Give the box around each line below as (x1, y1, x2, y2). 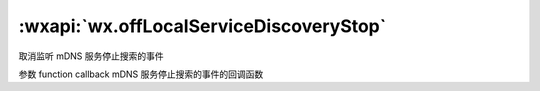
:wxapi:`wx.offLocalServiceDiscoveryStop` (18, 15, 387, 37)
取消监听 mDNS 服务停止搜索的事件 (18, 50, 164, 62)
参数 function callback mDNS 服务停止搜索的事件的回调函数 (18, 68, 264, 80)
